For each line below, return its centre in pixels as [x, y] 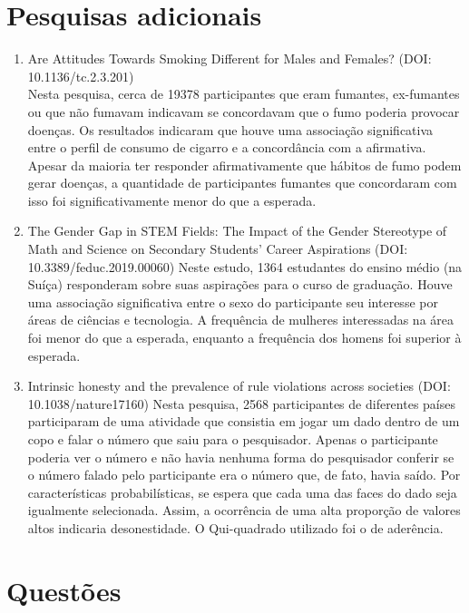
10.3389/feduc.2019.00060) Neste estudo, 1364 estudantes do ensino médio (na [245, 266]
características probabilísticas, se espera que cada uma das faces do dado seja [242, 492]
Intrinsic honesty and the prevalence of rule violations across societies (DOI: [239, 386]
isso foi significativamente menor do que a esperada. [172, 200]
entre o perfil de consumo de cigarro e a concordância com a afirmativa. [227, 147]
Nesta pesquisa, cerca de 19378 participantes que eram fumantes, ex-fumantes [244, 94]
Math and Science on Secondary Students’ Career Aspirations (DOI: [218, 249]
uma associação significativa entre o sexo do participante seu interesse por [233, 302]
